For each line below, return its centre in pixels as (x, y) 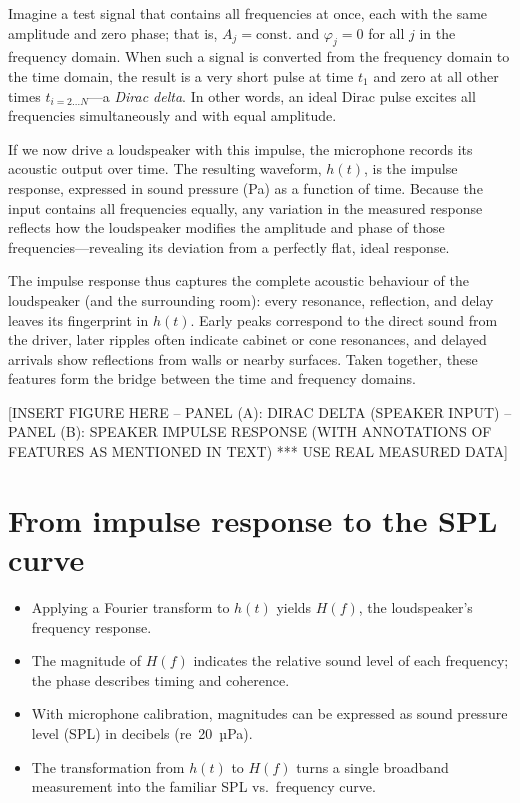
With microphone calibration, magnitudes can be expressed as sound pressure (269, 713)
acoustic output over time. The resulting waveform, (165, 168)
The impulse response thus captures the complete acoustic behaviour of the (238, 280)
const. (274, 34)
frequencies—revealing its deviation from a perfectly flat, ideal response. (229, 246)
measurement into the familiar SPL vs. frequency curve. (203, 786)
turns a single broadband (372, 766)
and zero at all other (436, 75)
